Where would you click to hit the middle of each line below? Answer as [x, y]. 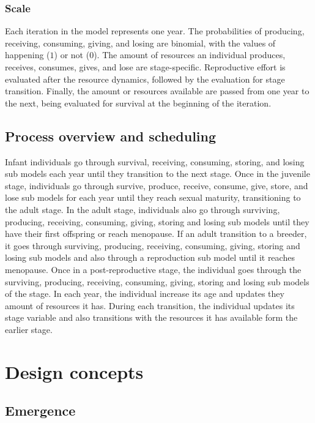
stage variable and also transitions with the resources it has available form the [151, 317]
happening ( [28, 55]
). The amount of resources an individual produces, [190, 55]
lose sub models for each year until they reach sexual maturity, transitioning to [153, 197]
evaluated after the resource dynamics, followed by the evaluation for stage [145, 79]
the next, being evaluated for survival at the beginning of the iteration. [138, 103]
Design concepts [74, 371]
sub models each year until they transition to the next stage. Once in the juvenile [157, 174]
